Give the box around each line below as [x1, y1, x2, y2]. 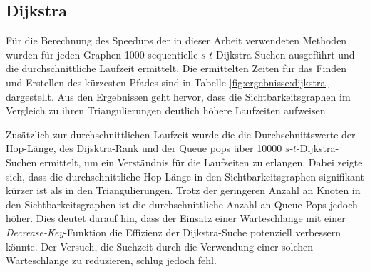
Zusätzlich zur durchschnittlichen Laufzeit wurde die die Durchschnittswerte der [6, 126, 356, 141]
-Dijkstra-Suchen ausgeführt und [212, 46, 355, 61]
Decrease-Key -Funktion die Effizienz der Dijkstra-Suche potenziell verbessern [6, 224, 341, 239]
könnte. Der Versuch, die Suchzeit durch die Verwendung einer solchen [6, 238, 314, 253]
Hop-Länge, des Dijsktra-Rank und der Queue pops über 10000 [6, 141, 282, 156]
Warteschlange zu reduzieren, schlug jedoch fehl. [6, 253, 217, 268]
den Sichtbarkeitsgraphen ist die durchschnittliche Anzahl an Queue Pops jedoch [6, 196, 358, 211]
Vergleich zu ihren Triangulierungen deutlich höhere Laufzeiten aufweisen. [6, 103, 329, 118]
